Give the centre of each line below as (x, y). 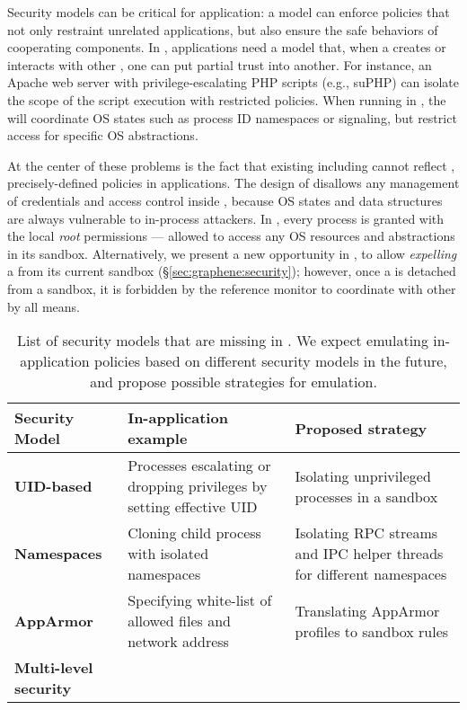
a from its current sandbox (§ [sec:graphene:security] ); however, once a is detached (232, 271)
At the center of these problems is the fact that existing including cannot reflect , (231, 165)
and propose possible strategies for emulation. (233, 382)
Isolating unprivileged (363, 475)
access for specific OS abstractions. (103, 135)
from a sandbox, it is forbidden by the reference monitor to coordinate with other (232, 288)
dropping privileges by (198, 486)
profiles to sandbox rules (372, 631)
